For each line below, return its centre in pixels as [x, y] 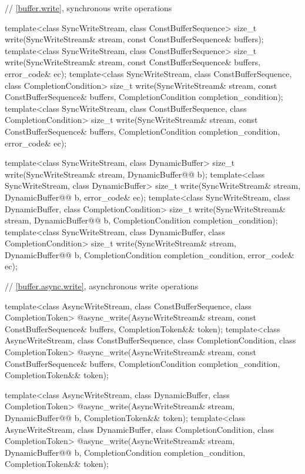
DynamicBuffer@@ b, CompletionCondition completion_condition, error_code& [150, 254]
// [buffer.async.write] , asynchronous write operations [102, 286]
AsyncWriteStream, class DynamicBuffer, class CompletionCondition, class [140, 429]
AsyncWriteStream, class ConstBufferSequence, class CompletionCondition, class [150, 340]
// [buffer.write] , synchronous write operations [88, 8]
